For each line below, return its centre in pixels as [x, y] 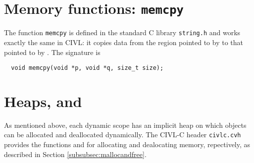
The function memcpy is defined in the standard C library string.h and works [122, 32]
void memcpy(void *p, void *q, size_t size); [87, 68]
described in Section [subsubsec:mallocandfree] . [75, 154]
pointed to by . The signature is [52, 52]
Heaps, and [43, 101]
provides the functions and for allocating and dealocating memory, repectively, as [127, 144]
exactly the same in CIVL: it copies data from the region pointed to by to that [124, 42]
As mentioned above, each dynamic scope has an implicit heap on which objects [125, 125]
